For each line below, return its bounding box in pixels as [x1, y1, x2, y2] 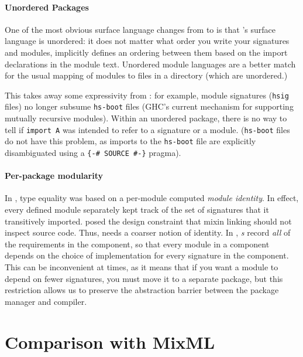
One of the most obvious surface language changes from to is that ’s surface [5, 23, 276, 35]
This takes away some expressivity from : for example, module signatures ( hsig [5, 89, 289, 101]
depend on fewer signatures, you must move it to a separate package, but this [5, 272, 283, 284]
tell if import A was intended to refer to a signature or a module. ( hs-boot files [5, 123, 290, 135]
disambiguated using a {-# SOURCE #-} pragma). [5, 146, 181, 158]
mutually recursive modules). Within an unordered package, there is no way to [5, 112, 287, 124]
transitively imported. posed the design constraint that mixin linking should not [5, 215, 292, 227]
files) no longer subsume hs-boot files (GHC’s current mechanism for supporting [5, 100, 294, 113]
